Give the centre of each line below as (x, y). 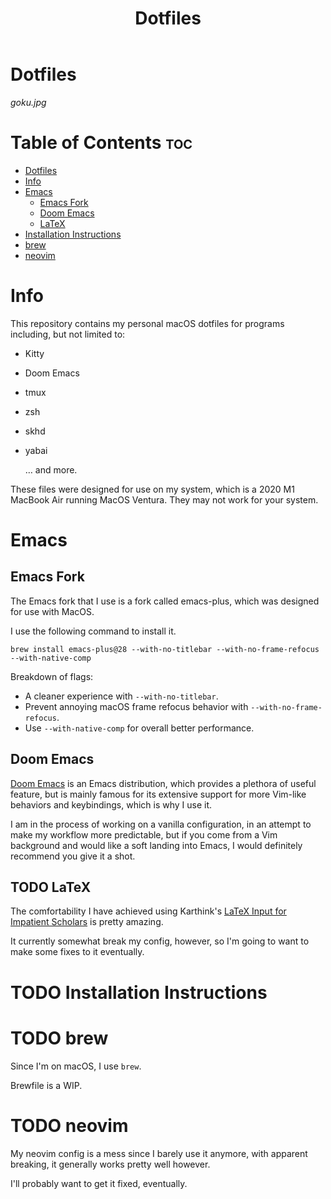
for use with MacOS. (52, 611)
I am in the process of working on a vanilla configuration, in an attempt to (161, 824)
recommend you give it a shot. (73, 856)
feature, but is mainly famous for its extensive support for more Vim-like (158, 794)
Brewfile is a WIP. (46, 1085)
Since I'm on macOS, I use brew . (76, 1066)
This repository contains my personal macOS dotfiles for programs (147, 323)
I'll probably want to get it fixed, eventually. (99, 1183)
